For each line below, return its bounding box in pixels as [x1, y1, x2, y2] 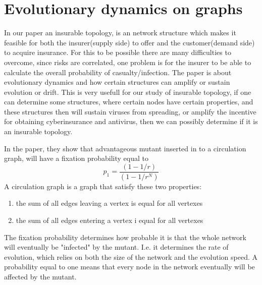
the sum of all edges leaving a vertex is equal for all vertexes [16, 198, 203, 208]
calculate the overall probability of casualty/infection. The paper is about [4, 67, 232, 77]
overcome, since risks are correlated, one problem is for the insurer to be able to [4, 56, 251, 67]
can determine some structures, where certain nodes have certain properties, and [4, 96, 253, 107]
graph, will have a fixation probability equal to [4, 153, 148, 163]
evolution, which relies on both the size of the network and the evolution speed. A [4, 251, 257, 262]
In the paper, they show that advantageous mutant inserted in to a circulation [4, 143, 246, 153]
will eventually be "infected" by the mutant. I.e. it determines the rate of [4, 242, 229, 252]
